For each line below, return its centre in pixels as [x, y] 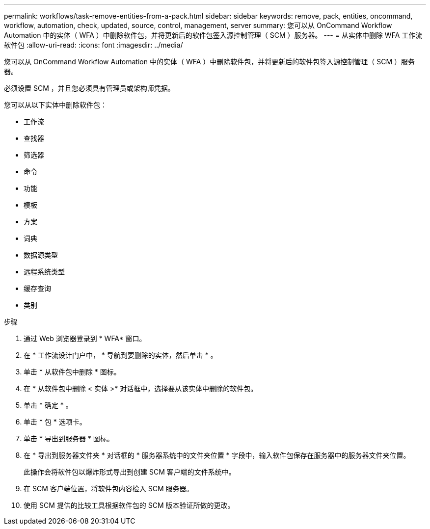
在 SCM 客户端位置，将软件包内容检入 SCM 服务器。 [108, 489]
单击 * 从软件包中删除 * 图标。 [72, 372]
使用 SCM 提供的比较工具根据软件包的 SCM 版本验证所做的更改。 [129, 505]
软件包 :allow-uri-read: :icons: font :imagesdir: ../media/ [94, 45]
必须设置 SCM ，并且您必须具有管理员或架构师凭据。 [89, 88]
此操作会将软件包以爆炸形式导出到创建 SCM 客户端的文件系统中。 [130, 472]
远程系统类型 [44, 272]
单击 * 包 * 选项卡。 [55, 422]
